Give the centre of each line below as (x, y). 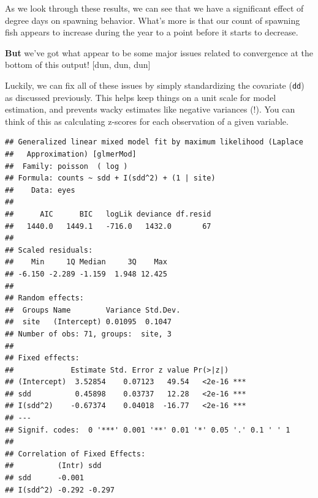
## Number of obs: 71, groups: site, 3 (89, 334)
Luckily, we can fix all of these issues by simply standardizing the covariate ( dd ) (155, 85)
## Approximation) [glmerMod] (71, 154)
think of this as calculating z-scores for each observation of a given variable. (147, 121)
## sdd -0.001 (44, 478)
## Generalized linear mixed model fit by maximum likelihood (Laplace (154, 142)
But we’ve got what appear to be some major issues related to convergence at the (159, 52)
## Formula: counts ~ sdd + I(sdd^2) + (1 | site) (110, 178)
